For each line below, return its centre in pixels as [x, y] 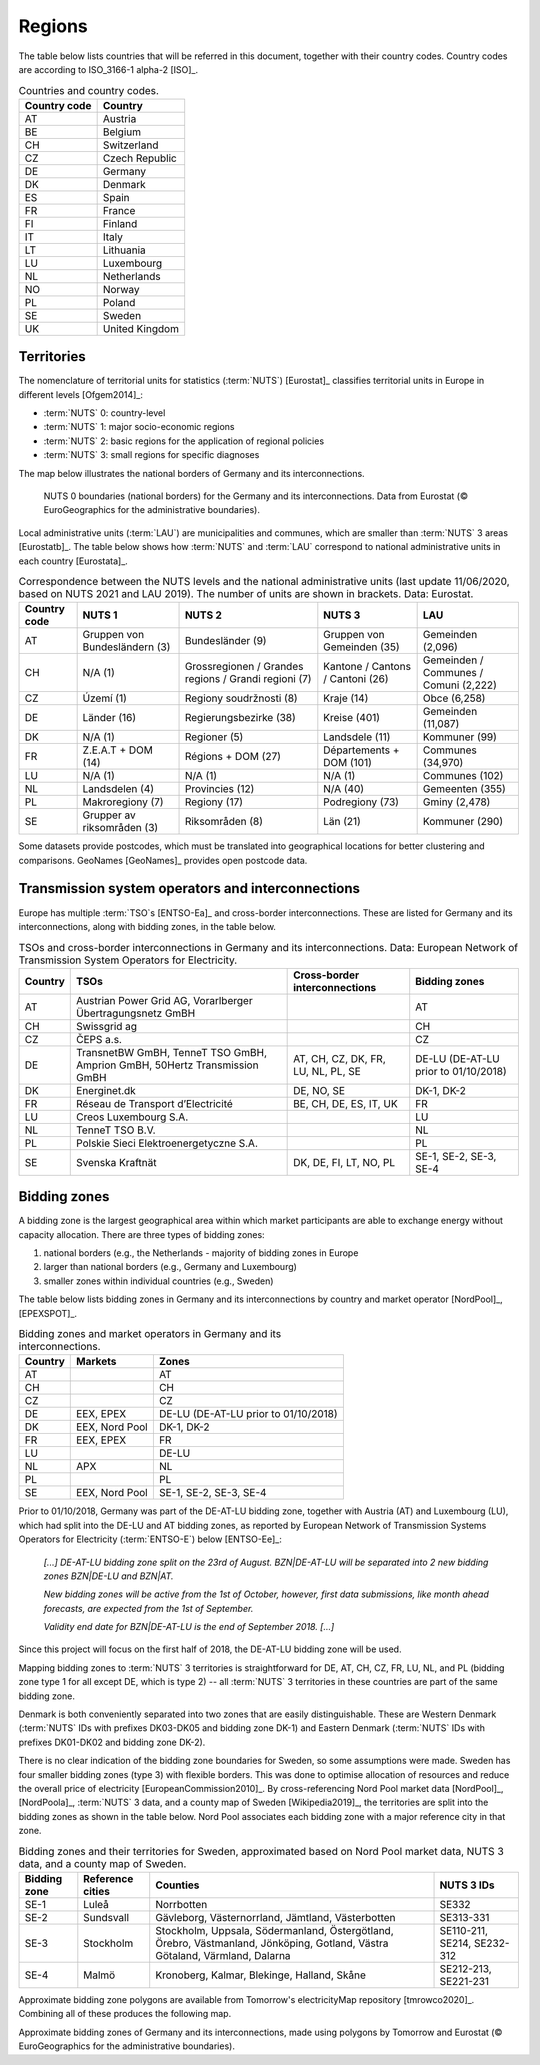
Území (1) [104, 698]
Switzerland [130, 145]
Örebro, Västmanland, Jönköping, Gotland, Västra [272, 1943]
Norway [121, 289]
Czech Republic [139, 158]
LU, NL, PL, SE [327, 1071]
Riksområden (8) [224, 822]
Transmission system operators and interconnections [189, 888]
